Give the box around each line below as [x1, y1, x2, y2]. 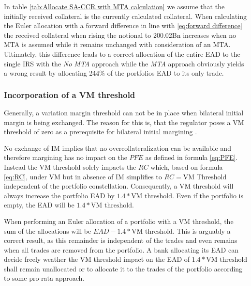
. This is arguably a [172, 225, 231, 236]
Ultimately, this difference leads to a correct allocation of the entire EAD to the [4, 48, 240, 59]
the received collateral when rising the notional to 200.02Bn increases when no [4, 30, 236, 40]
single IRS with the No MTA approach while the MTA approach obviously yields [4, 58, 244, 68]
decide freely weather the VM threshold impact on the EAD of [4, 254, 190, 264]
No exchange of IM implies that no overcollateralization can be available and [4, 143, 231, 153]
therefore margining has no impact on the [4, 152, 127, 162]
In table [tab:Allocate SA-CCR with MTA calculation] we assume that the [4, 1, 225, 11]
